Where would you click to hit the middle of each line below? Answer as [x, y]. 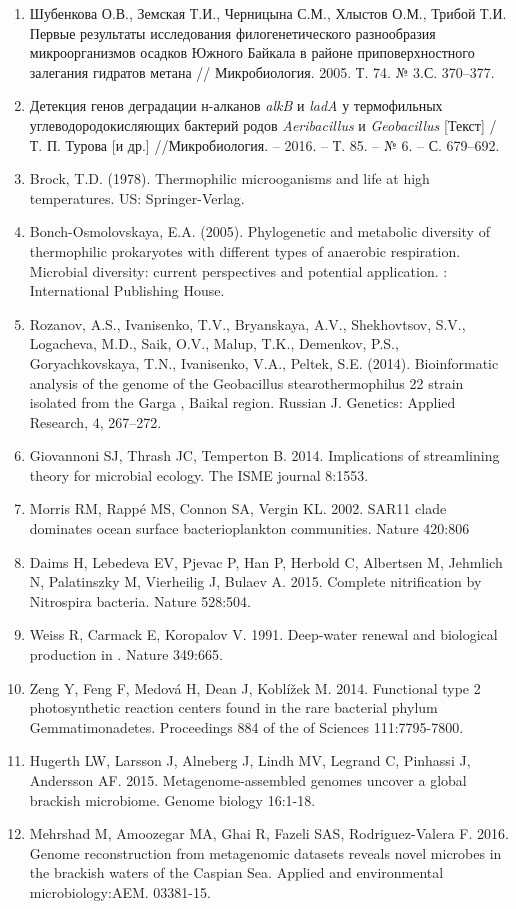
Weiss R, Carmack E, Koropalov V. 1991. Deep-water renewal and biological [263, 634]
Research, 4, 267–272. [95, 421]
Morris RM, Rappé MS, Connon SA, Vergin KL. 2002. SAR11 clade [238, 508]
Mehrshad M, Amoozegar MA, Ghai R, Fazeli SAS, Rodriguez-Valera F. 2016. [269, 833]
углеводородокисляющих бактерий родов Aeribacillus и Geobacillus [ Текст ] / [263, 124]
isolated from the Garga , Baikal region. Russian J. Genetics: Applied [242, 402]
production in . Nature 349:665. [126, 654]
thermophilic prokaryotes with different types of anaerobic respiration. [245, 250]
